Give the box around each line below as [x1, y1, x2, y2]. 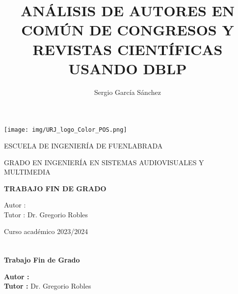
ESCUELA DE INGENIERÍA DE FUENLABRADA [4, 140, 163, 150]
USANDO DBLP [68, 58, 187, 78]
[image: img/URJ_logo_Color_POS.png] [4, 126, 127, 134]
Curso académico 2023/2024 [4, 226, 88, 236]
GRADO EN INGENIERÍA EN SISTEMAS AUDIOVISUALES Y [4, 157, 204, 167]
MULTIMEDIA [4, 167, 51, 177]
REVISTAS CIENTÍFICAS [32, 39, 223, 59]
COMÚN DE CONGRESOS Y [21, 20, 234, 40]
